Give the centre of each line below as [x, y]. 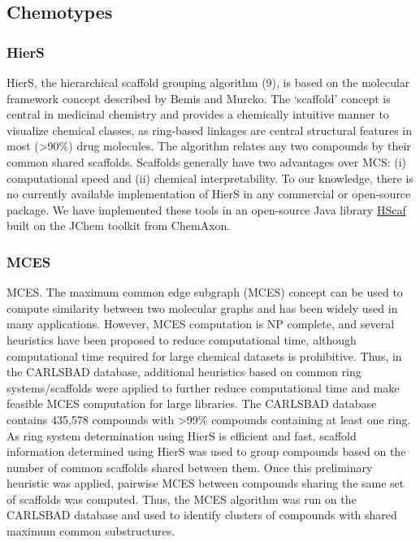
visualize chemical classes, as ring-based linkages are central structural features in [210, 130]
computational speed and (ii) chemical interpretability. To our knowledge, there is [210, 178]
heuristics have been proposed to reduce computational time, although [182, 339]
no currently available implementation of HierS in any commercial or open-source [209, 194]
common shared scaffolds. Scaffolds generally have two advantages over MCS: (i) [206, 161]
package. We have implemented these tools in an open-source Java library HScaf [206, 209]
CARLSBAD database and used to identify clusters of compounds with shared [202, 515]
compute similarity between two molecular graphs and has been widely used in [202, 308]
